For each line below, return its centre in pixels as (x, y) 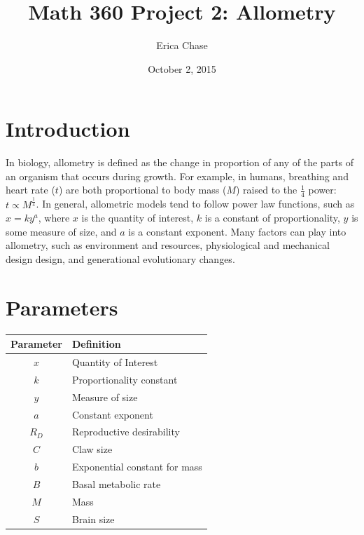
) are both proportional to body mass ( (142, 190)
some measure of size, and (61, 231)
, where (54, 218)
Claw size (92, 449)
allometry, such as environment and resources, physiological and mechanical (168, 245)
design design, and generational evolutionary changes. (120, 259)
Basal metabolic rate (116, 483)
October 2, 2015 (182, 68)
